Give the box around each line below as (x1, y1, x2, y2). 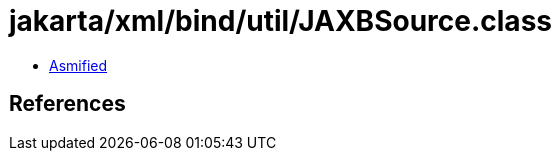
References (9, 91, 126, 117)
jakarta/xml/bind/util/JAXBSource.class (9, 4, 552, 38)
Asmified (49, 56, 108, 74)
